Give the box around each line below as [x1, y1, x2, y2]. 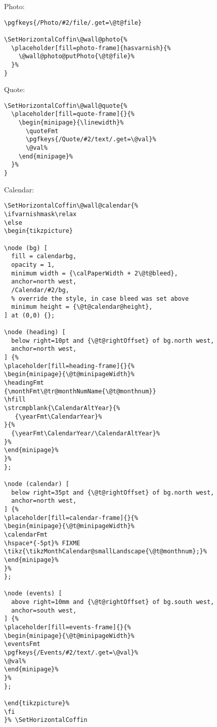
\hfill [4, 396, 26, 403]
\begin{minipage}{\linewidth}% [18, 119, 124, 127]
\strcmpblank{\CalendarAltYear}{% [4, 405, 120, 412]
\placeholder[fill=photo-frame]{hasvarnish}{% [11, 44, 171, 52]
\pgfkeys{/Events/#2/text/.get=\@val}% [4, 649, 138, 657]
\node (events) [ [4, 590, 62, 597]
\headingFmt [4, 379, 44, 387]
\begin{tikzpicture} [4, 227, 73, 235]
